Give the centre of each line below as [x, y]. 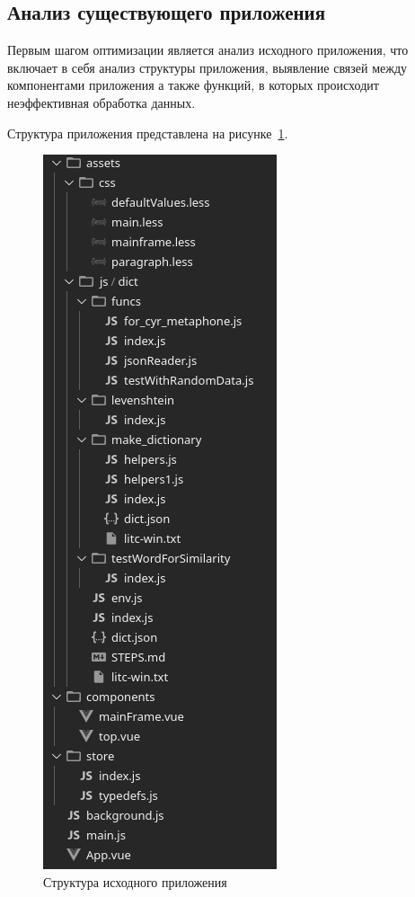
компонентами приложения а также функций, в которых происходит [193, 85]
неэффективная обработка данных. [102, 102]
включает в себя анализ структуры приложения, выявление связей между [207, 67]
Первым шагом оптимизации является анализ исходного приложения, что [208, 50]
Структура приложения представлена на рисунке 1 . [148, 133]
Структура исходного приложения [135, 881]
